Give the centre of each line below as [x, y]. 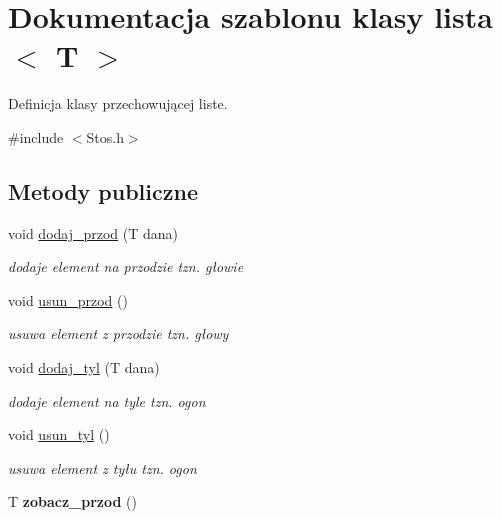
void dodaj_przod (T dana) [93, 232]
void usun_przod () [68, 299]
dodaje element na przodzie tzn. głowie [126, 266]
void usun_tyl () [59, 434]
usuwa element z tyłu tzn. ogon [102, 467]
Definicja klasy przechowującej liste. [118, 103]
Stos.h [105, 136]
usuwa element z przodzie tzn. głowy [118, 333]
